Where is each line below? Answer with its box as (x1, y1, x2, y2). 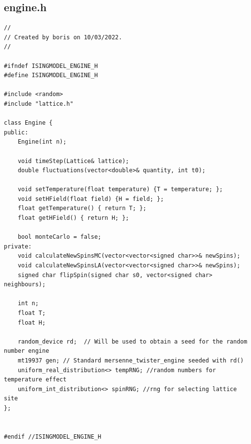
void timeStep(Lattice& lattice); (17, 157, 129, 164)
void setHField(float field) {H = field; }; (17, 195, 164, 202)
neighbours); (4, 281, 46, 288)
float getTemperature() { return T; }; (17, 205, 147, 212)
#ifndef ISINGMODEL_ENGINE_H (4, 62, 98, 69)
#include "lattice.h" (4, 100, 74, 107)
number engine (4, 347, 50, 355)
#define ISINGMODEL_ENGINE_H (4, 72, 98, 79)
